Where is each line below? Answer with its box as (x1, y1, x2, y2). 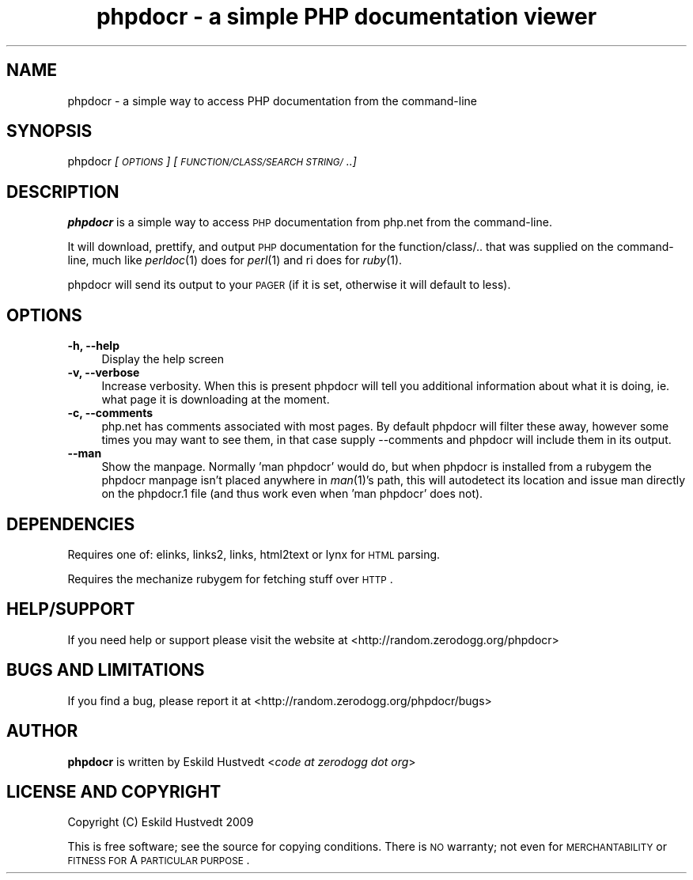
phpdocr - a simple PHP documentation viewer (96, 3, 597, 30)
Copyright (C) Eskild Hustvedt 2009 (67, 815, 254, 829)
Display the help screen (101, 352, 225, 366)
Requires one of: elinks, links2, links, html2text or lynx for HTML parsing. (67, 547, 441, 561)
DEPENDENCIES (6, 514, 135, 534)
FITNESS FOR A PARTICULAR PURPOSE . (67, 853, 250, 867)
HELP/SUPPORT (6, 599, 135, 620)
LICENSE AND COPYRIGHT (6, 781, 222, 802)
